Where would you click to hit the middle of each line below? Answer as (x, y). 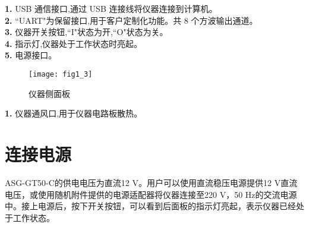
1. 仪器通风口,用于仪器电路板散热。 (74, 113)
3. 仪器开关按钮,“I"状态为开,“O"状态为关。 (86, 32)
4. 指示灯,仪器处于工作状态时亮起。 (74, 43)
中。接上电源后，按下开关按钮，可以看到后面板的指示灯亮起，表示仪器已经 (150, 206)
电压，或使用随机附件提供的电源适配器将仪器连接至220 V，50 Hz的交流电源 (151, 194)
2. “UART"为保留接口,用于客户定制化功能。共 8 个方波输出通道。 (131, 20)
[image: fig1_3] (61, 74)
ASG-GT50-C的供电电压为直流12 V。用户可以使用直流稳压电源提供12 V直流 (151, 182)
